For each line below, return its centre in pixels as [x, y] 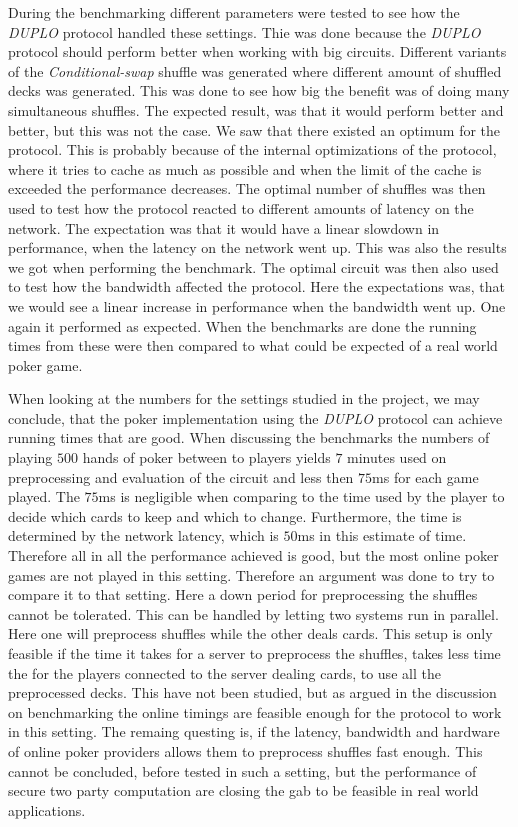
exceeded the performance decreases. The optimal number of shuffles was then [247, 188]
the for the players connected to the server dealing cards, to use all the [224, 672]
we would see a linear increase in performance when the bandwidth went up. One [257, 305]
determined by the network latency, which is [143, 535]
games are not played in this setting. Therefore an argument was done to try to [251, 574]
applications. [47, 809]
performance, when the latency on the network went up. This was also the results [257, 247]
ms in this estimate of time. [382, 535]
